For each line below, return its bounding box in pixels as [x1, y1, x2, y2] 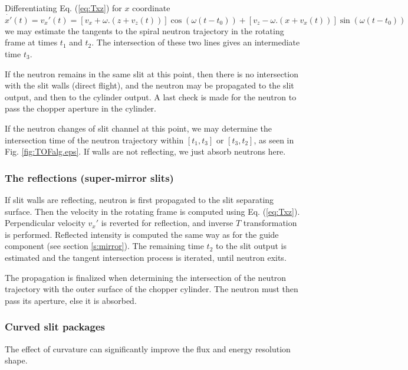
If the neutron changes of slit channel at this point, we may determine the [5, 122, 272, 134]
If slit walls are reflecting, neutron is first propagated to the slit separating [5, 193, 274, 205]
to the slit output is [216, 240, 287, 252]
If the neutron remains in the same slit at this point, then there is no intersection [5, 67, 298, 80]
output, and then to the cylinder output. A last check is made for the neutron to [5, 90, 297, 103]
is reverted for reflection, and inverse [101, 217, 233, 229]
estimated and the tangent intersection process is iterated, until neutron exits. [5, 251, 287, 263]
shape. [5, 354, 28, 366]
